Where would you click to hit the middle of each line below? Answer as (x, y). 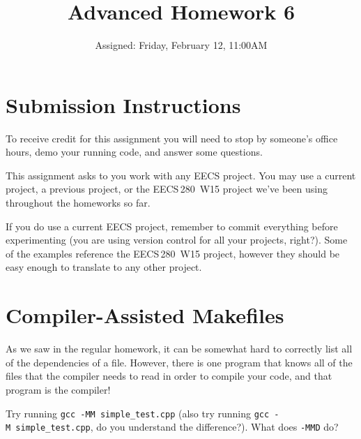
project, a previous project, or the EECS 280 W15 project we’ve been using (167, 189)
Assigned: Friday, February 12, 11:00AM (181, 45)
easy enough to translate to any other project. (104, 267)
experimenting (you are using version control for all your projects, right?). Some (177, 240)
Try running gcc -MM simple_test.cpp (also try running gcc (138, 413)
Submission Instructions (123, 104)
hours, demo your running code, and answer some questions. (134, 152)
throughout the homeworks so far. (78, 203)
